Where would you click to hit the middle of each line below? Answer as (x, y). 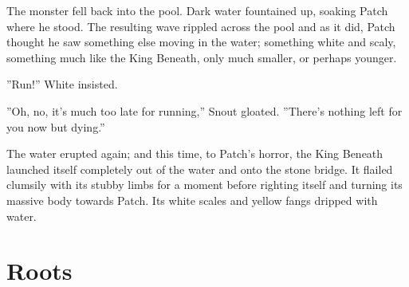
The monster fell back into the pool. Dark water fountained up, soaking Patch (197, 10)
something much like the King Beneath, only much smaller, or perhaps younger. (202, 57)
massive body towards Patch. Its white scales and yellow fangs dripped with (192, 200)
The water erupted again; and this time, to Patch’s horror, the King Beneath (195, 153)
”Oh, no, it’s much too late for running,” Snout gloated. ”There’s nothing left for (204, 110)
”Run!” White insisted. (62, 84)
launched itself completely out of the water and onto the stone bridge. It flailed (200, 169)
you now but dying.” (56, 126)
